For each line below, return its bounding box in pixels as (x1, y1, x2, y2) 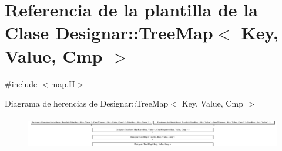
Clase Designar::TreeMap (5, 20, 213, 44)
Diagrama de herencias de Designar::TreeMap (5, 97, 169, 109)
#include (5, 77, 38, 90)
